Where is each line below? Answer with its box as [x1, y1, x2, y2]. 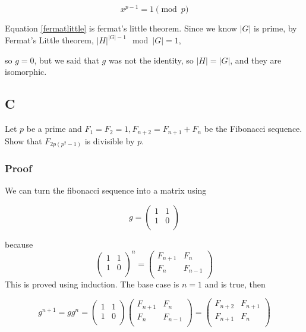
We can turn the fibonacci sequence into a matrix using [5, 184, 207, 197]
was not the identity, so [108, 53, 194, 66]
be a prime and [26, 122, 82, 135]
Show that [5, 134, 42, 147]
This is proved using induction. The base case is [5, 277, 179, 290]
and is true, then [204, 277, 266, 290]
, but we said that [34, 53, 99, 66]
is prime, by [254, 22, 297, 34]
